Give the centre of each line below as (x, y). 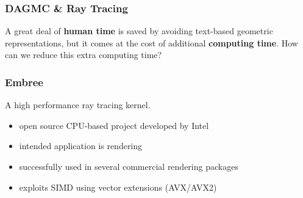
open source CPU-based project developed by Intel (114, 125)
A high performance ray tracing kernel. (78, 105)
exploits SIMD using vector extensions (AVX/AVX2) (118, 187)
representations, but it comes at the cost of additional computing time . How (151, 42)
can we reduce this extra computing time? (84, 55)
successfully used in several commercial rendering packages (129, 166)
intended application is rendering (81, 146)
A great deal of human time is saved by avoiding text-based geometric (139, 31)
